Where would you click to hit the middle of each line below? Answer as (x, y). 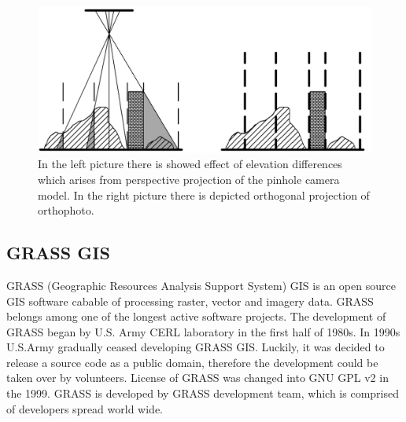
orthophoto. (66, 210)
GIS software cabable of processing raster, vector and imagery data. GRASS (190, 301)
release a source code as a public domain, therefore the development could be (192, 362)
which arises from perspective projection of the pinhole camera (189, 179)
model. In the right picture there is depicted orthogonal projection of (204, 194)
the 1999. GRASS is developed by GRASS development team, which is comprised (203, 393)
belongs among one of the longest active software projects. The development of (196, 316)
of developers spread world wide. (85, 408)
